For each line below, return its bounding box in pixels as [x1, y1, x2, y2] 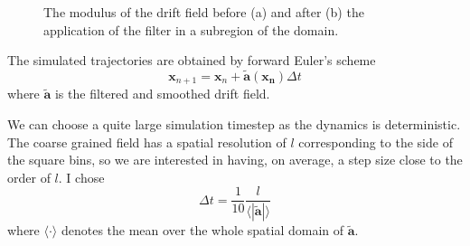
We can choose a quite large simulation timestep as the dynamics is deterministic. [7, 115, 461, 134]
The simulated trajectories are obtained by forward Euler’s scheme [7, 51, 376, 70]
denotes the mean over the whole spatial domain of [61, 221, 344, 240]
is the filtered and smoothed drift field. [54, 84, 270, 103]
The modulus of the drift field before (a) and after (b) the [43, 3, 364, 21]
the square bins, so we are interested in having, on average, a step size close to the [7, 150, 463, 169]
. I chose [58, 167, 105, 186]
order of [7, 167, 51, 186]
